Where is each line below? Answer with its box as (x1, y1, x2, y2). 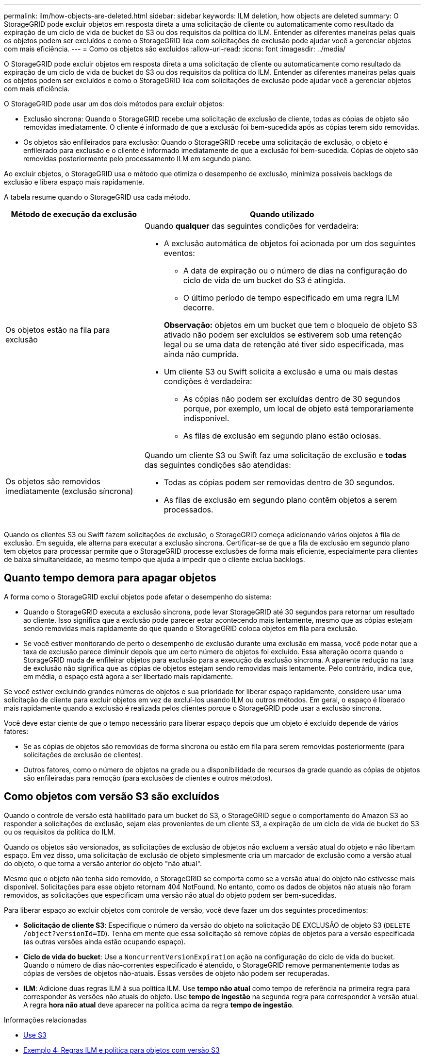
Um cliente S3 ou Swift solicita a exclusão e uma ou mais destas (163, 367, 398, 376)
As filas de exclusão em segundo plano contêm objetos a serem (163, 495, 397, 505)
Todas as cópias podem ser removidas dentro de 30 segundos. (163, 478, 395, 487)
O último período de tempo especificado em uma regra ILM (183, 293, 399, 303)
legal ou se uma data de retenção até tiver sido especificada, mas (163, 340, 404, 349)
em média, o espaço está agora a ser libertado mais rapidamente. (23, 672, 233, 681)
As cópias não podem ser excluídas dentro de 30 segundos (183, 394, 401, 404)
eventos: (163, 248, 195, 258)
